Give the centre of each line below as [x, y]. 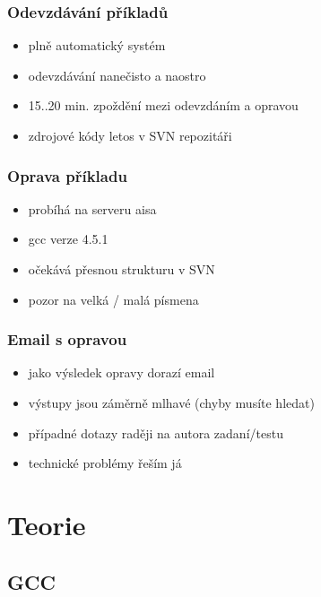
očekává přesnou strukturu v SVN [121, 269]
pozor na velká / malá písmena [113, 299]
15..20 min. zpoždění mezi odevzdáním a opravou [163, 105]
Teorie [47, 524]
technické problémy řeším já [105, 463]
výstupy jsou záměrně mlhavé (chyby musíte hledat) [171, 402]
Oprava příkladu [67, 175]
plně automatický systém [97, 45]
